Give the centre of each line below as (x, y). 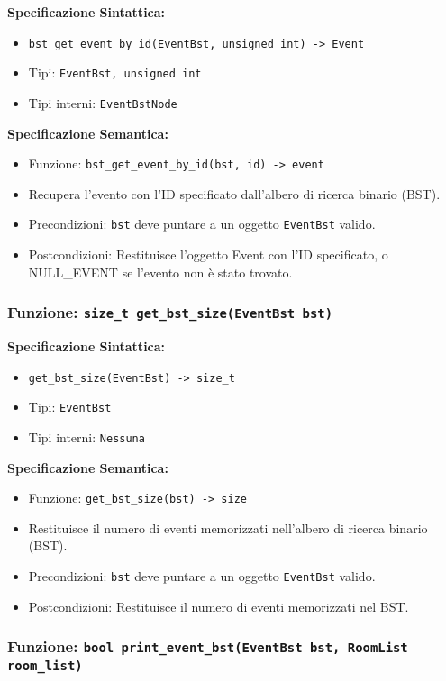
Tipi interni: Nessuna (86, 436)
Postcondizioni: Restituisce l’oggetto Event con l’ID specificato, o (208, 254)
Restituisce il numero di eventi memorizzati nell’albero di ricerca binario (228, 527)
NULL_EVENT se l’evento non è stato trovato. (160, 272)
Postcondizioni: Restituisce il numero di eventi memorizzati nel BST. (218, 606)
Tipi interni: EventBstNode (103, 102)
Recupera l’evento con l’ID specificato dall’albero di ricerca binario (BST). (234, 193)
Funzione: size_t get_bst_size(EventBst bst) (170, 312)
